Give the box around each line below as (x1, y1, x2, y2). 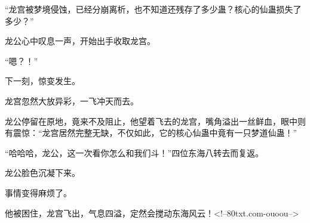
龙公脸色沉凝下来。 (5, 166, 80, 179)
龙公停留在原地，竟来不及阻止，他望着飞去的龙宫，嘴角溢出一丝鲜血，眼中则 (5, 114, 306, 127)
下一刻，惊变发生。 (5, 75, 80, 87)
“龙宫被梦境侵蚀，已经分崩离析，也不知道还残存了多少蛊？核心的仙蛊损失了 (5, 3, 302, 15)
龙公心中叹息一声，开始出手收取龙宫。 (5, 35, 155, 47)
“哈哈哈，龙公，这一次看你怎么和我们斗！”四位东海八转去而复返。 (5, 146, 264, 159)
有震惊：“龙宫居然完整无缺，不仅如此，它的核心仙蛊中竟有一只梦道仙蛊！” (5, 126, 297, 139)
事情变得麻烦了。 (5, 186, 72, 199)
